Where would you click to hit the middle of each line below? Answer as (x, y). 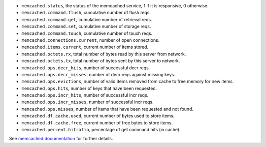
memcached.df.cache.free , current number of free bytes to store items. (97, 122)
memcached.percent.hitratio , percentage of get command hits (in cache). (101, 130)
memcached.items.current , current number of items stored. (85, 47)
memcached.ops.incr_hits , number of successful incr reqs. (85, 95)
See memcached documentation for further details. (61, 139)
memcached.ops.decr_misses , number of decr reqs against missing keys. (99, 74)
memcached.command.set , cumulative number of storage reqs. (86, 27)
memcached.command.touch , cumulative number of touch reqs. (87, 33)
